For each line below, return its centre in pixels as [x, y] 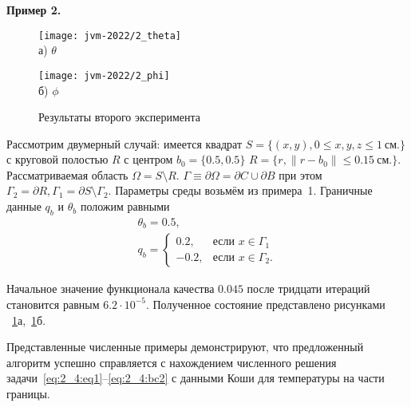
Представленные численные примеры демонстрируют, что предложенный [185, 347]
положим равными [125, 206]
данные [24, 206]
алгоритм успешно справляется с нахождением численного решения [172, 362]
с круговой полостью [57, 159]
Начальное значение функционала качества [111, 288]
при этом [300, 174]
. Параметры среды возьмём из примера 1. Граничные [240, 190]
